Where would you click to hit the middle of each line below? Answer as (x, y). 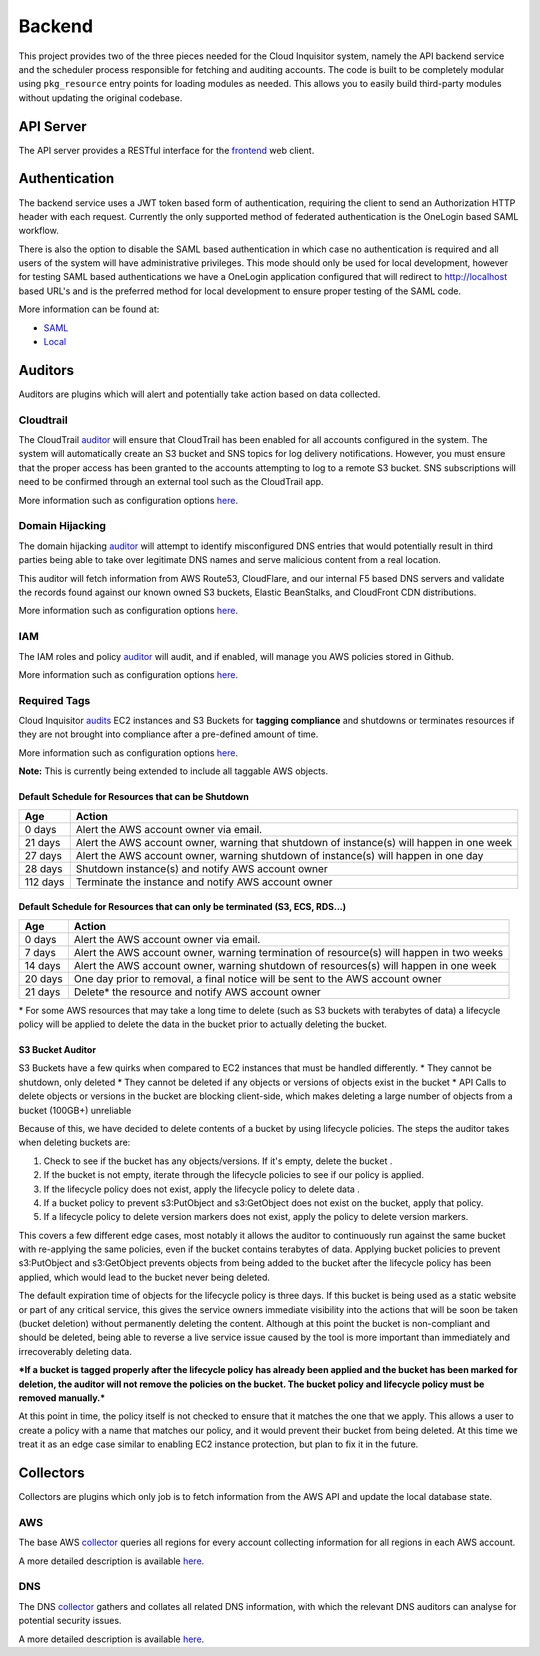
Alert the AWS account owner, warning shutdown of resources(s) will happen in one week (285, 965)
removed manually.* (62, 1397)
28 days (43, 868)
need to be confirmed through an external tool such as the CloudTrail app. (171, 482)
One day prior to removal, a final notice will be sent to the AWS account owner (257, 978)
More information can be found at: (89, 309)
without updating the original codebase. (100, 97)
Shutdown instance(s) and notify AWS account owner (202, 868)
